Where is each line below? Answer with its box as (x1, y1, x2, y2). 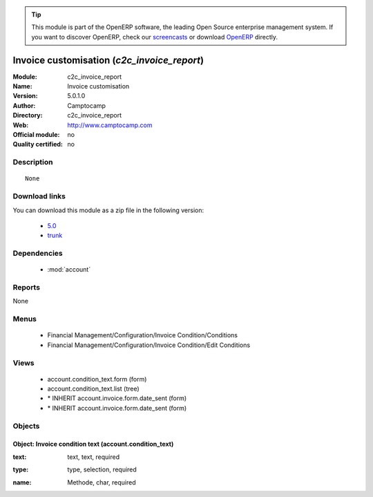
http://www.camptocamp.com (67, 121, 153, 129)
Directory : (12, 111, 43, 120)
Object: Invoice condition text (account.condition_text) (12, 440, 174, 449)
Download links (12, 191, 66, 201)
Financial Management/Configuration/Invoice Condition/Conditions (47, 331, 238, 339)
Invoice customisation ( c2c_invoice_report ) (12, 54, 204, 66)
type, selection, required (67, 465, 137, 473)
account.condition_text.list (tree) (47, 384, 140, 393)
